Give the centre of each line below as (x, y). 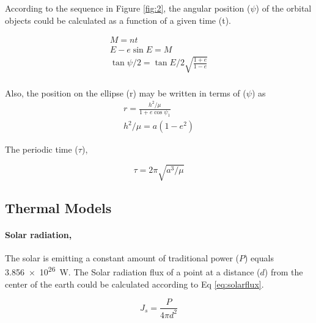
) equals (259, 257)
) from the (284, 272)
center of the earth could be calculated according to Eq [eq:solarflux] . (134, 284)
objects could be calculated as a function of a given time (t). (118, 20)
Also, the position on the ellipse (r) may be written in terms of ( (126, 93)
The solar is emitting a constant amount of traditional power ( (122, 257)
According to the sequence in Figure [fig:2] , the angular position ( (128, 8)
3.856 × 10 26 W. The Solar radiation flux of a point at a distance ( (133, 271)
